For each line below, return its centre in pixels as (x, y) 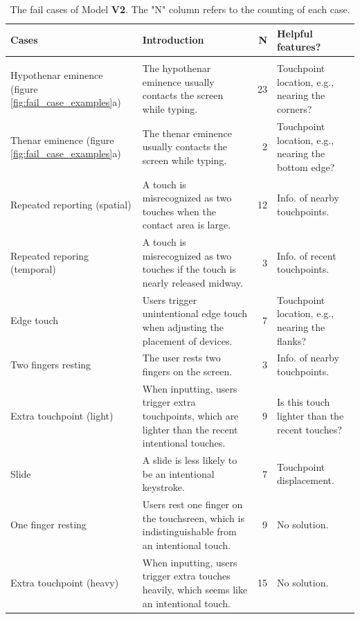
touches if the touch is (189, 269)
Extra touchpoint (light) (62, 416)
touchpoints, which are (190, 416)
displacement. (305, 480)
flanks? (291, 340)
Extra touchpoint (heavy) (65, 583)
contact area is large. (187, 225)
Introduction (173, 40)
